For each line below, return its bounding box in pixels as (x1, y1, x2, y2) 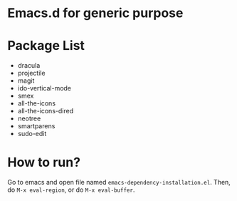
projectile (17, 69, 46, 78)
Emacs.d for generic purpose (7, 5, 184, 21)
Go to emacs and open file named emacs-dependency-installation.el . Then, (7, 178, 231, 187)
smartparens (17, 122, 56, 130)
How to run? (7, 155, 80, 170)
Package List (7, 38, 85, 54)
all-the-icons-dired (17, 107, 73, 115)
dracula (17, 61, 41, 70)
